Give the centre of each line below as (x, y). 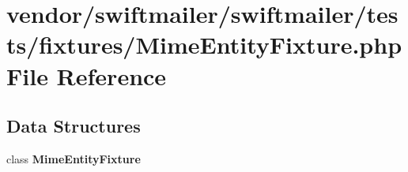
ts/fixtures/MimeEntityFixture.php (204, 45)
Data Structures (74, 126)
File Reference (87, 75)
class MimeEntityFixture (74, 158)
